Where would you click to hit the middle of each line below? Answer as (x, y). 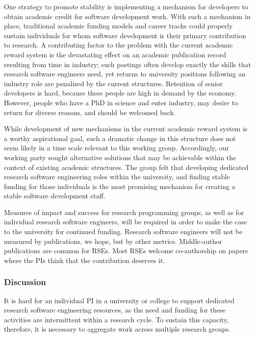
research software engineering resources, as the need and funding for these (115, 310)
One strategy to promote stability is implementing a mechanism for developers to (126, 6)
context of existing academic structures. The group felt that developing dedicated (126, 167)
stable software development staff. (55, 196)
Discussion (25, 282)
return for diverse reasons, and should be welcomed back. (90, 112)
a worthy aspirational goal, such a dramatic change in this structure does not (120, 138)
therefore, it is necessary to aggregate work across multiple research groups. (117, 329)
